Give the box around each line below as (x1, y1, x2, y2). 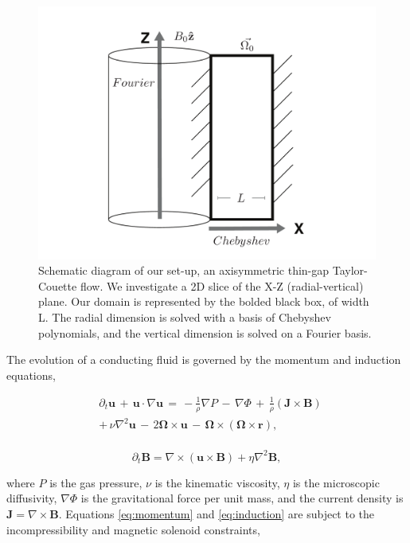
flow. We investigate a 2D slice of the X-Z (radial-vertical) (80, 277, 364, 294)
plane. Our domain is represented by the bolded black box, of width (38, 293, 369, 310)
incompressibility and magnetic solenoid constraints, (6, 521, 260, 537)
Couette (38, 277, 77, 294)
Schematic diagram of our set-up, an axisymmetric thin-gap (38, 262, 330, 279)
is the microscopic (292, 474, 380, 490)
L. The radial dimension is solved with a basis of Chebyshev (38, 308, 331, 325)
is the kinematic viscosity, (154, 474, 280, 490)
